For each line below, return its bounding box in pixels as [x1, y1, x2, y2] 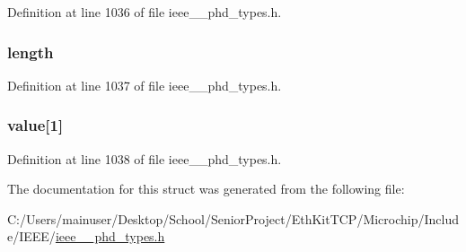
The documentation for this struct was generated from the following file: [7, 179, 405, 198]
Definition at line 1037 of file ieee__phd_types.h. [7, 75, 282, 94]
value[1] [7, 114, 64, 136]
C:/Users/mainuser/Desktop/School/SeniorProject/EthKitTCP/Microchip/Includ [7, 209, 460, 228]
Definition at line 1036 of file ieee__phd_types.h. [7, 3, 282, 21]
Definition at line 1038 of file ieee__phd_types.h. [7, 149, 282, 168]
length [7, 40, 54, 63]
